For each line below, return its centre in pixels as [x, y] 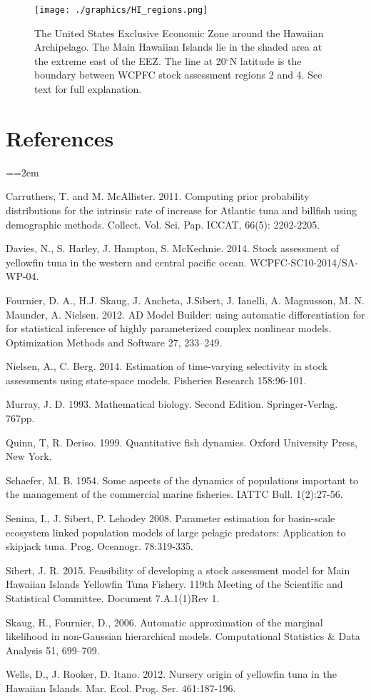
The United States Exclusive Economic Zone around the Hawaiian [179, 32]
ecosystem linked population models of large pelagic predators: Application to [176, 532]
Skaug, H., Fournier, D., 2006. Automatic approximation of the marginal [164, 622]
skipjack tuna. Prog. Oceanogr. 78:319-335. [100, 546]
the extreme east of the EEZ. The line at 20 [130, 60]
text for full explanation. [88, 89]
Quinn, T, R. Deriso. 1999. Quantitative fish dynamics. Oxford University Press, [182, 442]
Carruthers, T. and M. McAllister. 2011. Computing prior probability [158, 196]
